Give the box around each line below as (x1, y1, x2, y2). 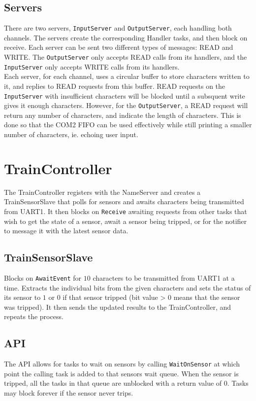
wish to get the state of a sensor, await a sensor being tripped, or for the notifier (4, 216, 247, 226)
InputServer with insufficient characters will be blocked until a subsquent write (4, 90, 245, 101)
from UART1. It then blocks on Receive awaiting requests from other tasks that (4, 206, 247, 216)
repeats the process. (4, 311, 64, 322)
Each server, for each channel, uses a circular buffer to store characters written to (4, 71, 250, 81)
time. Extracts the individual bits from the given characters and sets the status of (4, 282, 251, 292)
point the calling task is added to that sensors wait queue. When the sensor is (4, 368, 239, 378)
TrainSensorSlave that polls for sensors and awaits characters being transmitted (4, 196, 244, 207)
